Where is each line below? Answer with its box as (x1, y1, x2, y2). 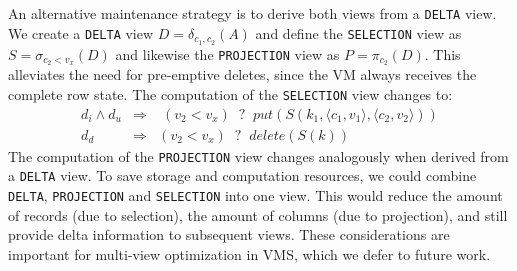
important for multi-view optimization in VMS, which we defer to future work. (8, 243, 491, 264)
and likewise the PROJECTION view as (115, 43, 340, 64)
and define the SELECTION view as (255, 22, 462, 43)
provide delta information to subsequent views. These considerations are (8, 224, 450, 245)
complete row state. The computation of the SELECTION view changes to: (8, 83, 453, 104)
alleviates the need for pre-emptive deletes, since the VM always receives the (8, 64, 477, 85)
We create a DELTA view (8, 22, 154, 43)
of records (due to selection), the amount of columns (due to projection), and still (8, 204, 508, 225)
